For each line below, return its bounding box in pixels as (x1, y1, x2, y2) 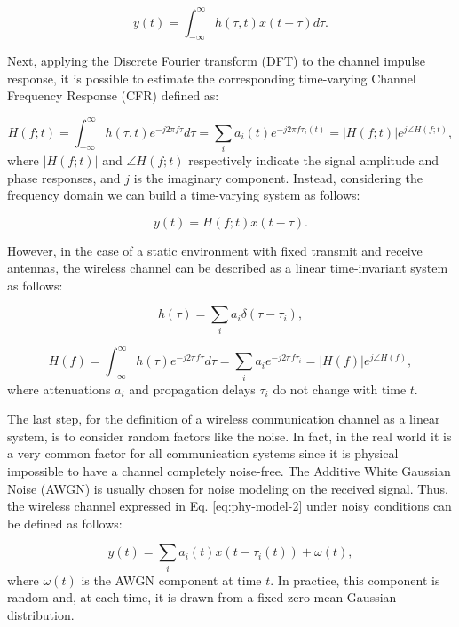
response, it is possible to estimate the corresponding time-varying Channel (7, 68, 416, 87)
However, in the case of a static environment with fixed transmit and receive (7, 241, 423, 259)
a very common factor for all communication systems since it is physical (7, 444, 399, 463)
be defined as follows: (7, 513, 123, 532)
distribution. (7, 605, 75, 623)
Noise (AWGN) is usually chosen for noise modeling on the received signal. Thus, (7, 479, 448, 497)
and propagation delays (129, 379, 256, 398)
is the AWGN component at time (81, 570, 262, 589)
